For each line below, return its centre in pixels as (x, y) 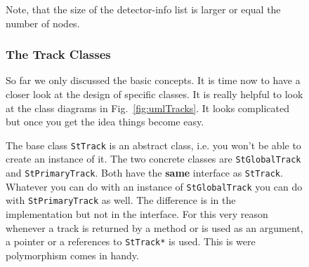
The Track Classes (58, 54)
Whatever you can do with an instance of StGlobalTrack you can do (154, 186)
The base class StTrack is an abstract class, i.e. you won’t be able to (153, 145)
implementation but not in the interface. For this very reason (137, 214)
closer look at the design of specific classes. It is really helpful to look (154, 94)
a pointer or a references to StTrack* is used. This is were (131, 241)
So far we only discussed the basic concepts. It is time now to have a (153, 80)
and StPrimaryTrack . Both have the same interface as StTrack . (144, 173)
